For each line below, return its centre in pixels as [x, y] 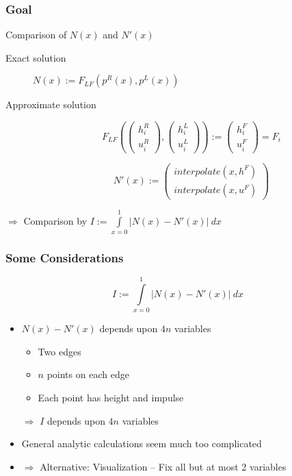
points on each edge [88, 374]
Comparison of [36, 35]
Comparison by [55, 220]
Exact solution [36, 57]
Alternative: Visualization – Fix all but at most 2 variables [163, 466]
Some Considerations [65, 257]
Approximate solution [51, 104]
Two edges [59, 351]
